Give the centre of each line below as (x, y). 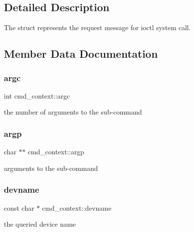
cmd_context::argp (56, 152)
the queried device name (40, 224)
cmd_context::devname (77, 207)
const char (19, 207)
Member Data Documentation (81, 54)
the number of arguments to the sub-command (73, 112)
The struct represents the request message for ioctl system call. (97, 27)
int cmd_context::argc (37, 95)
